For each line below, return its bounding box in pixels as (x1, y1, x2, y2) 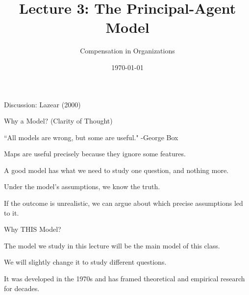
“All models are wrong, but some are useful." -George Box (4, 132, 178, 142)
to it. (4, 207, 19, 218)
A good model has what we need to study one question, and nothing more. (4, 165, 228, 175)
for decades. (4, 283, 40, 293)
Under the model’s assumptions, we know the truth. (4, 181, 160, 192)
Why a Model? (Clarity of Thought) (4, 116, 113, 126)
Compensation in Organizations (80, 46, 175, 56)
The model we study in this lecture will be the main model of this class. (4, 240, 220, 250)
